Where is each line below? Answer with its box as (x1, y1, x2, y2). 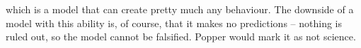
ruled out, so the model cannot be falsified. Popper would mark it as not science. (6, 29, 356, 44)
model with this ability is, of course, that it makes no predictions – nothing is (6, 15, 342, 30)
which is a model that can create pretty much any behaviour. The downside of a (6, 2, 354, 16)
